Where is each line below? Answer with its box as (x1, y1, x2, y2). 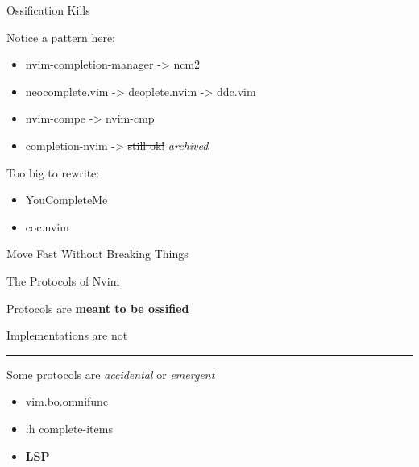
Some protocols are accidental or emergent (6, 365, 215, 382)
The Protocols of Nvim (6, 272, 120, 289)
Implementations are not (6, 327, 128, 344)
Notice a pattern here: (6, 28, 116, 45)
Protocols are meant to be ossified (6, 299, 189, 316)
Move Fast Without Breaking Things (6, 245, 189, 262)
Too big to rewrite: (6, 164, 100, 181)
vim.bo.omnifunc (25, 393, 109, 410)
